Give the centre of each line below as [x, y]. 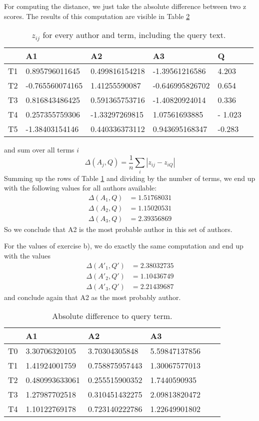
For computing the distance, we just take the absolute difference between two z [125, 6]
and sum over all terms [39, 150]
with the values [27, 255]
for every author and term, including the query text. [134, 35]
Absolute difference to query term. [112, 316]
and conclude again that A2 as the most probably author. [92, 297]
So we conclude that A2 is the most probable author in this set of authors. [118, 229]
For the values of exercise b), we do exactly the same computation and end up [124, 246]
